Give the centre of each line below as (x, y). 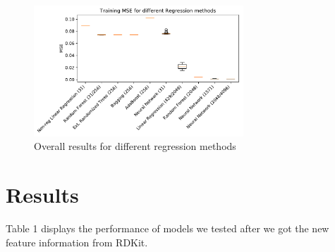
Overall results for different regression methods (135, 146)
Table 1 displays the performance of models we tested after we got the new (167, 228)
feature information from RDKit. (77, 242)
